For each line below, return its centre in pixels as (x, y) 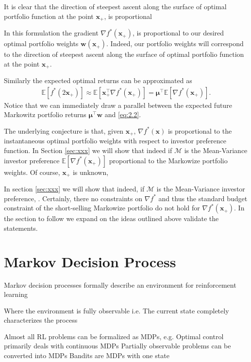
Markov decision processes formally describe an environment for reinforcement (120, 284)
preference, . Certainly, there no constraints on (73, 198)
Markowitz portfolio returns (45, 114)
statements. (21, 228)
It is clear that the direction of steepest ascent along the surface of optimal (115, 6)
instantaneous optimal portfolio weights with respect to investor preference (115, 141)
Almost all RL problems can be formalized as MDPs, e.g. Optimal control (114, 336)
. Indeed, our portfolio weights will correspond (175, 43)
